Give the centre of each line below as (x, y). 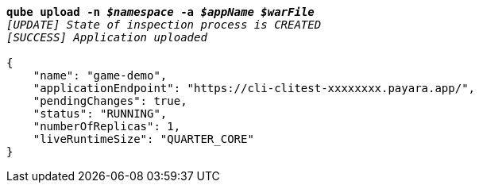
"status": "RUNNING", (100, 114)
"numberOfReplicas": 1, (107, 126)
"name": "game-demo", (100, 75)
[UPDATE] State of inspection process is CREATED (164, 25)
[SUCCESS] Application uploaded (107, 37)
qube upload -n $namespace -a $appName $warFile (160, 12)
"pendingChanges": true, (110, 101)
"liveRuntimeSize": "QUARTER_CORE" (143, 139)
